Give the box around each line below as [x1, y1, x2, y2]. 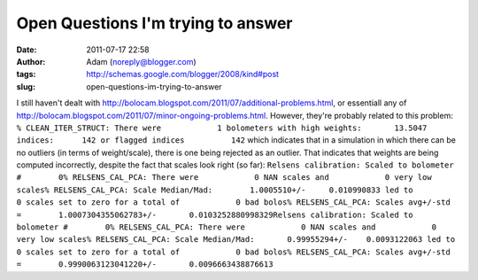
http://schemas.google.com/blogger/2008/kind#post [86, 69, 279, 80]
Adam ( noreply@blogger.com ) [86, 56, 197, 66]
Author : [16, 56, 46, 66]
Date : [16, 44, 37, 55]
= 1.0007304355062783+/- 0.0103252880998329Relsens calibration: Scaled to [16, 209, 413, 220]
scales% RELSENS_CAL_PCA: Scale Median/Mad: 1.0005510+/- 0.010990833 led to [16, 184, 413, 195]
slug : [16, 81, 35, 92]
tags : [16, 69, 36, 80]
